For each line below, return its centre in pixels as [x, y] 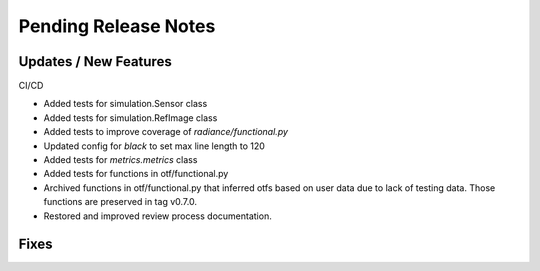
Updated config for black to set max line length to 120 [154, 146]
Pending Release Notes [117, 26]
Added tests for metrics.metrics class [120, 160]
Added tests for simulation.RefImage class [130, 117]
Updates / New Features [95, 61]
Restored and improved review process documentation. [157, 216]
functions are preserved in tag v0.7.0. [120, 202]
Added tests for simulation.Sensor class [125, 104]
